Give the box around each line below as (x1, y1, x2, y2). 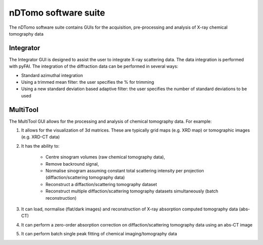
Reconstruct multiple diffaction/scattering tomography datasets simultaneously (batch (45, 188, 219, 194)
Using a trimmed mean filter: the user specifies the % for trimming (21, 79, 154, 85)
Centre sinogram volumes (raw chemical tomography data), (45, 154, 165, 160)
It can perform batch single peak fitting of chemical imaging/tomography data (21, 231, 177, 237)
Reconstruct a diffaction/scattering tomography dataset (45, 181, 157, 187)
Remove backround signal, (45, 161, 99, 167)
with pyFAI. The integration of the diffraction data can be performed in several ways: (9, 63, 179, 69)
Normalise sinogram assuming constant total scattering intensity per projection (45, 168, 204, 174)
